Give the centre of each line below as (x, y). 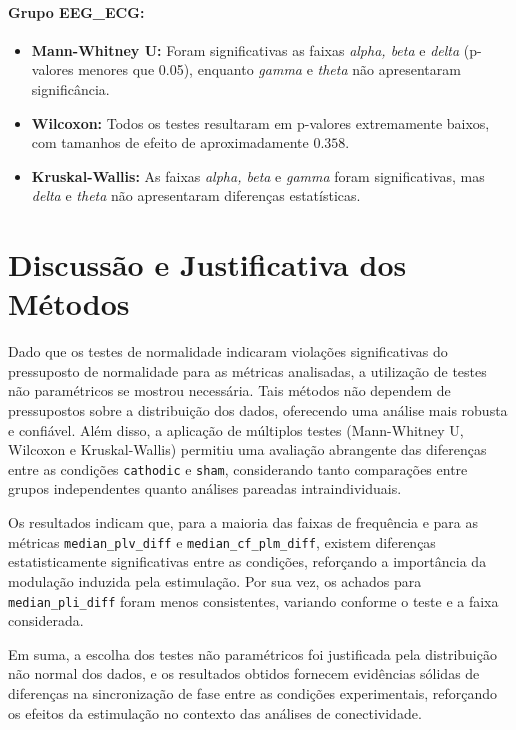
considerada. (46, 620)
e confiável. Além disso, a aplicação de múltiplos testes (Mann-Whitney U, (236, 429)
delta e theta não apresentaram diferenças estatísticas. (196, 195)
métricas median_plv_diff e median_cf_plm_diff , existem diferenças (222, 541)
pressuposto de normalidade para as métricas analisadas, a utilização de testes (247, 370)
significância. (70, 88)
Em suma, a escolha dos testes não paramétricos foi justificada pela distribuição (252, 653)
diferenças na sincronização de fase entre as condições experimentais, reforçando (253, 692)
